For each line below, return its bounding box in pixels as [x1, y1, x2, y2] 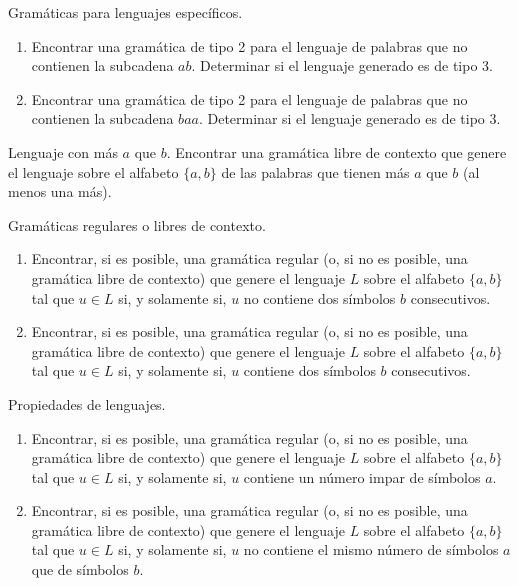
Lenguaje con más [8, 141, 118, 162]
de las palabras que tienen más [221, 161, 410, 182]
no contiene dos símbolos [243, 287, 396, 308]
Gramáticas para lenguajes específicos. [8, 2, 243, 22]
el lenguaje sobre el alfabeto [8, 161, 179, 182]
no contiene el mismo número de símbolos [243, 539, 499, 560]
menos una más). [8, 181, 112, 202]
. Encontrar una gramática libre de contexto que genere [166, 141, 507, 162]
